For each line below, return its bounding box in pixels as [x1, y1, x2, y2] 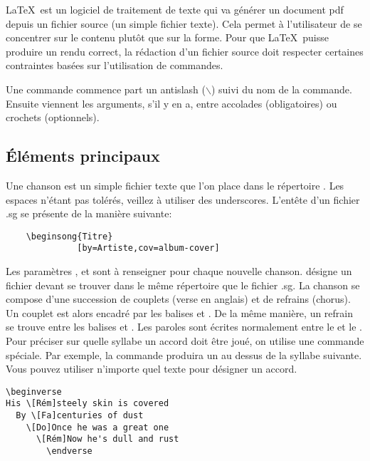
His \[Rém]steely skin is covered [6, 398, 169, 409]
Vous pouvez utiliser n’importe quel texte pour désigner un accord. [6, 361, 297, 376]
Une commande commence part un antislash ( [6, 81, 206, 96]
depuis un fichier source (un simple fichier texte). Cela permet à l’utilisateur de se [6, 16, 362, 31]
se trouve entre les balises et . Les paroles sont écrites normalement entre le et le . [6, 319, 363, 334]
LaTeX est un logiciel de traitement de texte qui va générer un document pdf [6, 2, 344, 16]
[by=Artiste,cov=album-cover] [77, 243, 220, 254]
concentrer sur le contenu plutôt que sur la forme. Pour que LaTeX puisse [6, 30, 329, 45]
